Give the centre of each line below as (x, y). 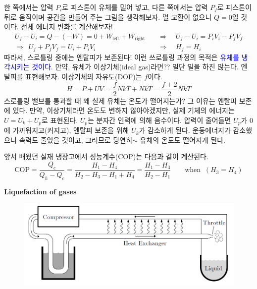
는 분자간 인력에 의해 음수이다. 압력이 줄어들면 (159, 120)
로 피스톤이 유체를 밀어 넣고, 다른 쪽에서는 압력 (135, 7)
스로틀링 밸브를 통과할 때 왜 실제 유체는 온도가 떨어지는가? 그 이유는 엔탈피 (121, 100)
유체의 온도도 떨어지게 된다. (182, 140)
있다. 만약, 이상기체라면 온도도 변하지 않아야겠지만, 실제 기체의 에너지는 (124, 110)
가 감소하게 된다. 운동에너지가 (185, 130)
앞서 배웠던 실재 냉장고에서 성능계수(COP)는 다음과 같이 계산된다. (106, 156)
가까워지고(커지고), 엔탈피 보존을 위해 (71, 130)
